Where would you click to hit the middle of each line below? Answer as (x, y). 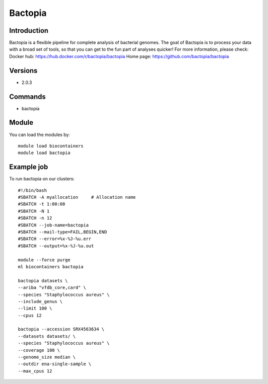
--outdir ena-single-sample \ (55, 364)
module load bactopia (44, 153)
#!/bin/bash (33, 190)
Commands (28, 97)
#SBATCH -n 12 (35, 218)
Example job (29, 167)
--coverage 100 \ (39, 350)
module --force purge (44, 260)
